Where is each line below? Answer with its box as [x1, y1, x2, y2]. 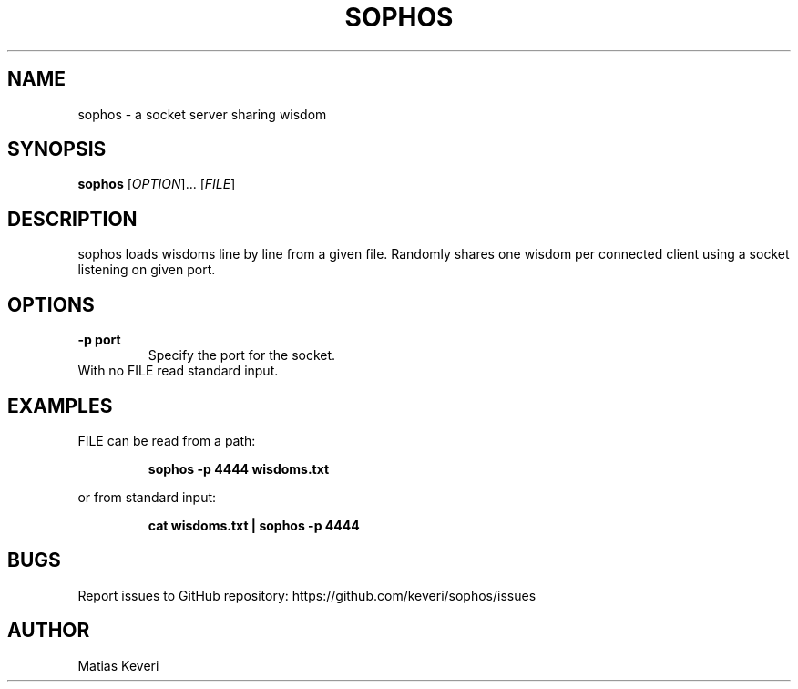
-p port [77, 332, 121, 348]
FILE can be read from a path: [77, 432, 256, 448]
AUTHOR [7, 619, 90, 643]
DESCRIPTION [7, 207, 138, 231]
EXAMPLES [7, 394, 113, 417]
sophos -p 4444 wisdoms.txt [148, 460, 330, 477]
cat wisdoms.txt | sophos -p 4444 [148, 517, 360, 533]
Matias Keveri [77, 657, 159, 674]
